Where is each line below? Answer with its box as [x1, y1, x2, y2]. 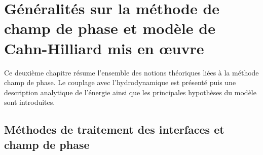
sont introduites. [4, 97, 55, 107]
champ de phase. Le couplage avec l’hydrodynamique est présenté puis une [4, 77, 236, 88]
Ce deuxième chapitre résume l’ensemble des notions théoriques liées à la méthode [4, 67, 259, 77]
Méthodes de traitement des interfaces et [4, 122, 224, 137]
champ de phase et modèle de [4, 18, 215, 38]
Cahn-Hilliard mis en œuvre [4, 37, 204, 58]
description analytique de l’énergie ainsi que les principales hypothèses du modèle [4, 87, 256, 97]
